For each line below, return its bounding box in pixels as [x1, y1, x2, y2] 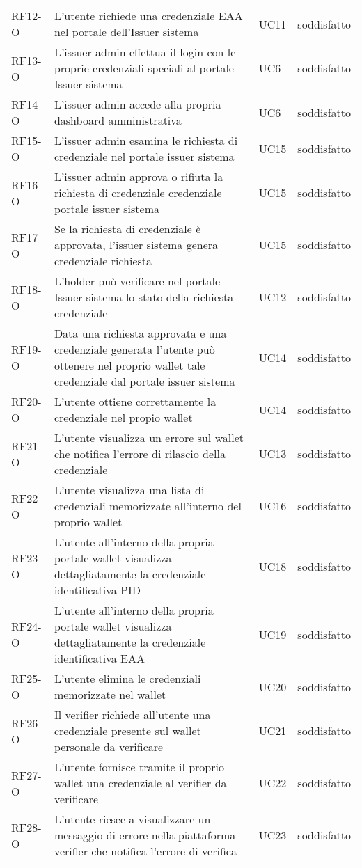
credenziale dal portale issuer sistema [54, 373, 235, 389]
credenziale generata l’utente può [54, 341, 215, 357]
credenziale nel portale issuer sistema [54, 148, 235, 164]
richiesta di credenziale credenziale [54, 184, 222, 200]
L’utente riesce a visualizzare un [54, 811, 211, 827]
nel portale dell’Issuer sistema [54, 24, 199, 40]
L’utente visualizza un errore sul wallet [54, 429, 244, 445]
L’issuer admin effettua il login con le [54, 44, 236, 60]
